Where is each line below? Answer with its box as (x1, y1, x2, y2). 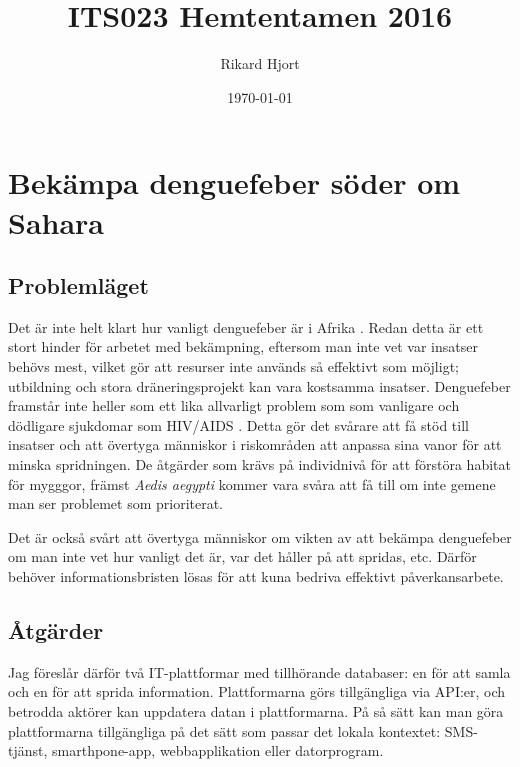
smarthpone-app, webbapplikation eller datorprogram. (52, 740, 384, 761)
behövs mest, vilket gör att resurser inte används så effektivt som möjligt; (8, 356, 459, 377)
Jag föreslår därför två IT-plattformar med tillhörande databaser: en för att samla (8, 661, 511, 682)
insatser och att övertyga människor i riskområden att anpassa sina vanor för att (8, 434, 502, 455)
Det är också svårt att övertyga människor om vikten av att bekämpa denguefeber (8, 526, 512, 547)
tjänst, (8, 740, 48, 761)
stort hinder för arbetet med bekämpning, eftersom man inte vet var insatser (8, 336, 478, 357)
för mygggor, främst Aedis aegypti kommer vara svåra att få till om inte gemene (8, 473, 496, 494)
